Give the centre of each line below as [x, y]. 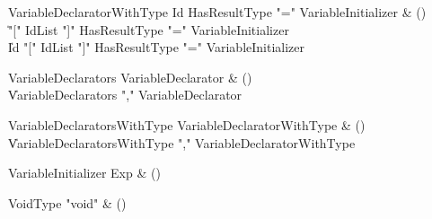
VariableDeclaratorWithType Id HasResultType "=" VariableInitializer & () [217, 12]
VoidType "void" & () [67, 202]
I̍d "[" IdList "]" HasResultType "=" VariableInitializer [157, 47]
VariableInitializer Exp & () [84, 173]
